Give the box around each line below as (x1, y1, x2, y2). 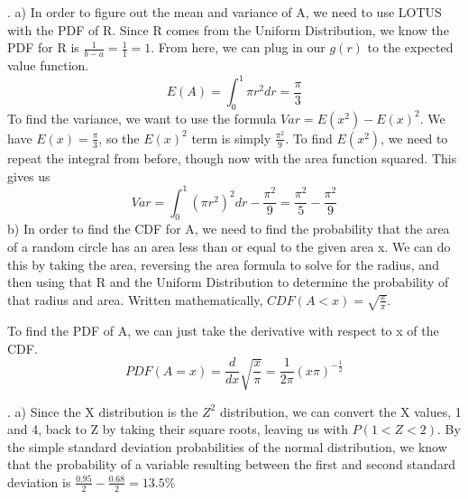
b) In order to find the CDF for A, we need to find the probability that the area (7, 219, 450, 238)
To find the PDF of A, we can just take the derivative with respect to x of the (7, 321, 439, 340)
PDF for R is (7, 38, 79, 57)
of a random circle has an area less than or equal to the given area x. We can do (7, 236, 451, 255)
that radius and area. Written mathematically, (7, 290, 263, 309)
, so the (98, 128, 140, 147)
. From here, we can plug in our (151, 38, 326, 57)
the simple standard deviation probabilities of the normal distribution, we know (7, 437, 447, 456)
